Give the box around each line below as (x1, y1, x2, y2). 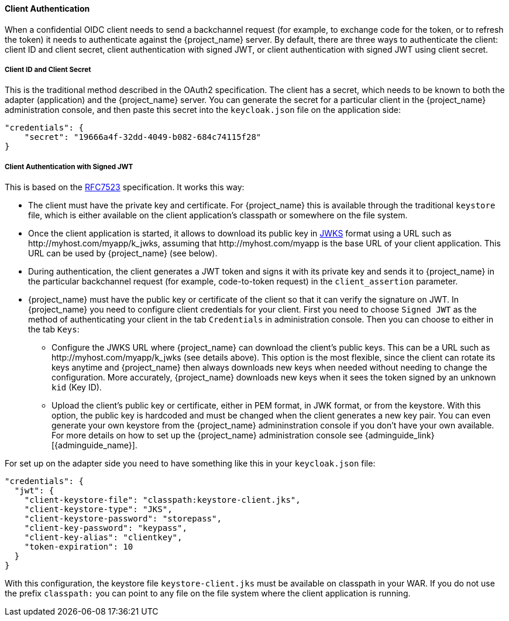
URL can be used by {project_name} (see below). (28, 248, 218, 259)
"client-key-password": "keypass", (24, 523, 187, 533)
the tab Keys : (28, 324, 80, 335)
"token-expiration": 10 (24, 542, 133, 552)
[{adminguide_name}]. (51, 440, 137, 451)
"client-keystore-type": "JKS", (24, 505, 173, 514)
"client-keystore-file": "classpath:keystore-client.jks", (24, 495, 301, 505)
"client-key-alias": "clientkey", (24, 533, 183, 543)
